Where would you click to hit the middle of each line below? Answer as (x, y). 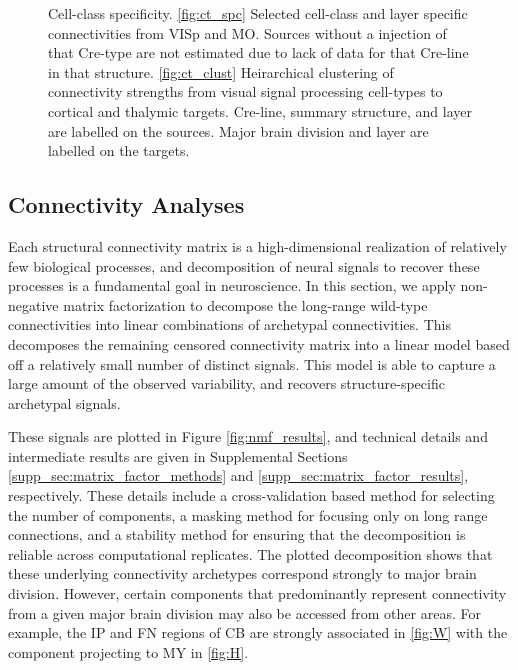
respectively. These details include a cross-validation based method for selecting (251, 495)
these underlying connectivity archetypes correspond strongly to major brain (242, 573)
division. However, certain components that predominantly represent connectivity (257, 593)
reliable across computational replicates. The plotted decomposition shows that (250, 553)
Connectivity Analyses (126, 204)
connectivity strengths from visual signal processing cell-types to (245, 91)
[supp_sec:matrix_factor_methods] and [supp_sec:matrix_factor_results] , (238, 475)
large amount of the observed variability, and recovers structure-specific (226, 383)
